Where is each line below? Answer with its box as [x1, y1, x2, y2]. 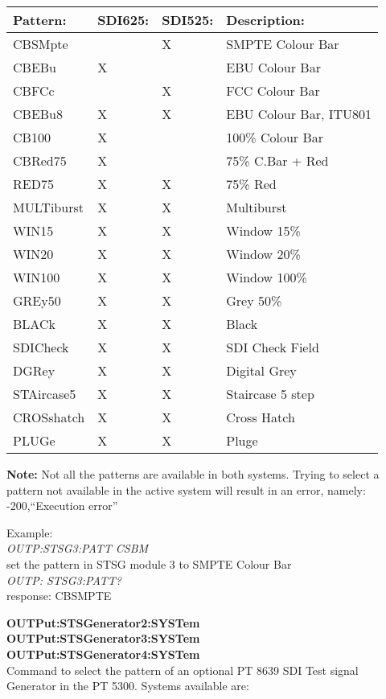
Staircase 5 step [226, 384, 314, 403]
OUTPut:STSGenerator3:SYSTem [6, 630, 200, 647]
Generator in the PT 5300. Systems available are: [6, 677, 249, 694]
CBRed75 [13, 151, 67, 170]
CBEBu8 [13, 105, 64, 123]
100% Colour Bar [226, 128, 324, 146]
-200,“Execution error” [6, 497, 118, 514]
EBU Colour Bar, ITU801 [226, 105, 372, 123]
